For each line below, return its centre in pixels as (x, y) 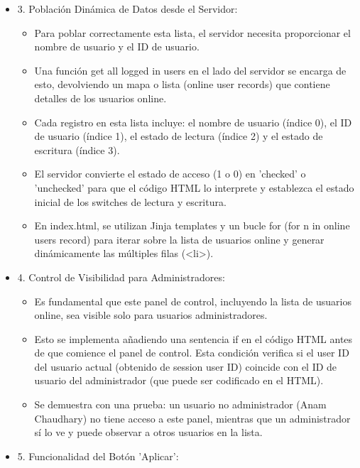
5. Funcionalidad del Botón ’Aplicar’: (98, 456)
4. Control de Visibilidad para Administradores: (121, 277)
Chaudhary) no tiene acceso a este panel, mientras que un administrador (192, 418)
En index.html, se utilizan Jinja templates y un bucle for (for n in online (192, 225)
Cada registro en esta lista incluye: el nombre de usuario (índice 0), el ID (193, 122)
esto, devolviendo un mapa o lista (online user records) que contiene (182, 84)
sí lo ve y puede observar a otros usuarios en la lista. (148, 432)
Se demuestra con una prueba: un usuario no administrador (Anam (180, 404)
